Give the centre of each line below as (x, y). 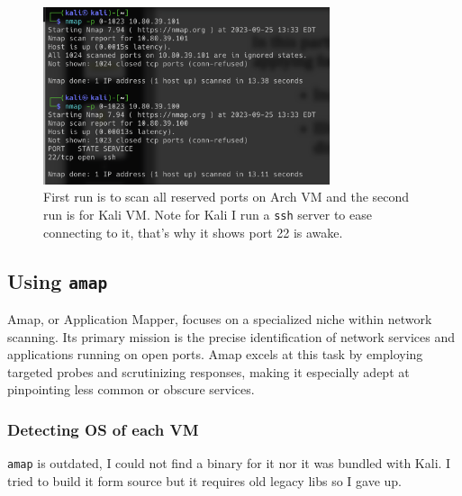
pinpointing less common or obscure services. (131, 389)
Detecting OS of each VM (103, 429)
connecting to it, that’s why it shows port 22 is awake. (193, 232)
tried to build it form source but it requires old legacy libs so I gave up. (205, 480)
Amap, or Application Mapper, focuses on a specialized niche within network (220, 319)
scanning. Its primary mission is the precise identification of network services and (231, 336)
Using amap (58, 280)
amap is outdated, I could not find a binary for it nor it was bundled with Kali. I (229, 463)
